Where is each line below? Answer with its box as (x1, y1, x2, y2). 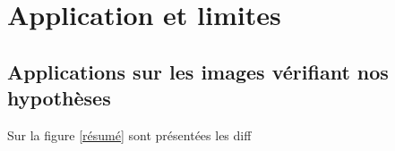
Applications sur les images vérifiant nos (7, 57, 389, 85)
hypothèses (7, 84, 111, 112)
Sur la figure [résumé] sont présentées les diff (7, 125, 252, 144)
